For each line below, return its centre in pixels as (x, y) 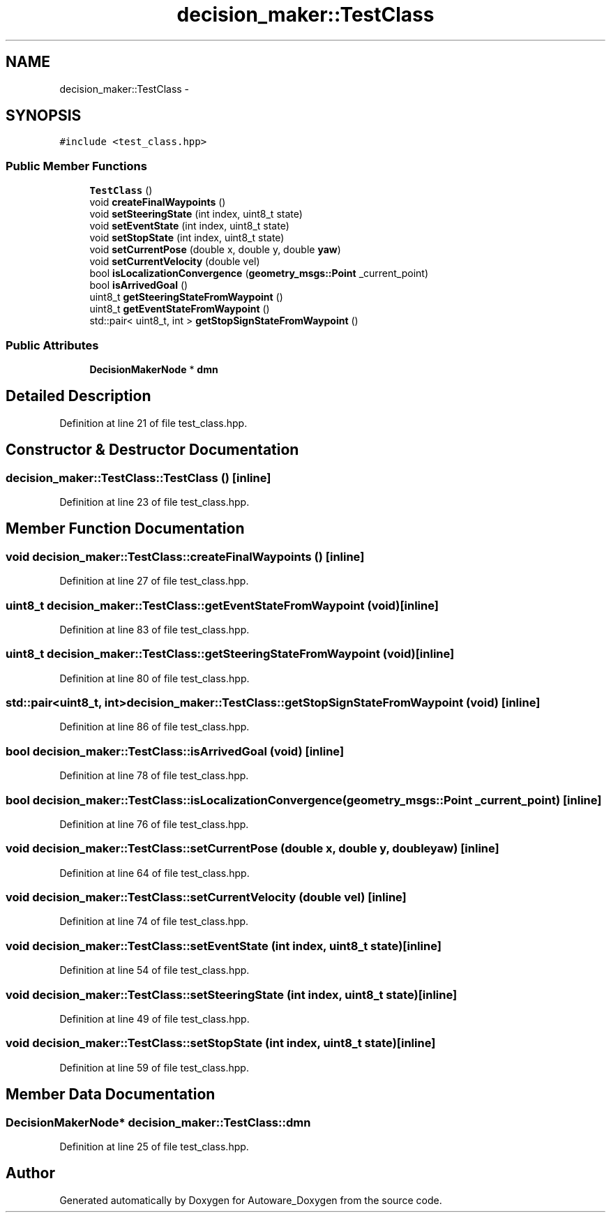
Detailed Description (78, 396)
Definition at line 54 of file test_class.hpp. (154, 970)
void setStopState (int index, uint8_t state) (187, 238)
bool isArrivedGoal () (139, 285)
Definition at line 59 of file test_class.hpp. (154, 1067)
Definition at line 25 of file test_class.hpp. (154, 1146)
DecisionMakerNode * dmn (154, 369)
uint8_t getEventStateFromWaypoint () (180, 309)
